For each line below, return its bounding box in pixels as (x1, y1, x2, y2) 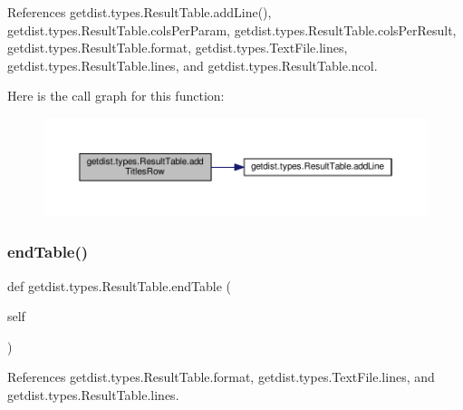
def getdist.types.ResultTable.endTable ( (7, 276, 232, 295)
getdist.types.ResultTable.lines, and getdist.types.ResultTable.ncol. (7, 55, 378, 74)
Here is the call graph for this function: (7, 86, 225, 105)
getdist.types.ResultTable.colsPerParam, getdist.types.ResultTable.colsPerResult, (7, 20, 457, 39)
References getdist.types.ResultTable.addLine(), (7, 3, 272, 21)
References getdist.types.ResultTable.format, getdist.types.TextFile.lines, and (7, 367, 435, 386)
